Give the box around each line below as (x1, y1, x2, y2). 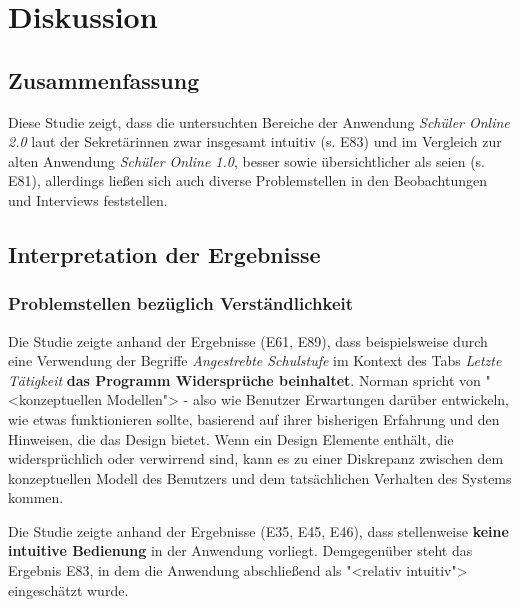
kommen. (8, 487, 64, 508)
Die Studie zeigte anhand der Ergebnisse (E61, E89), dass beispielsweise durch (8, 330, 488, 351)
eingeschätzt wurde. (8, 579, 129, 600)
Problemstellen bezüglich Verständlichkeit (8, 291, 354, 316)
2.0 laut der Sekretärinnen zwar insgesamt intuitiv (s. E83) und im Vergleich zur (8, 131, 502, 152)
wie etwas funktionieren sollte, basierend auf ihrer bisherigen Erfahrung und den (8, 408, 500, 429)
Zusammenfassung (8, 64, 200, 95)
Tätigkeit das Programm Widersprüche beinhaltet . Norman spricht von (8, 369, 481, 390)
